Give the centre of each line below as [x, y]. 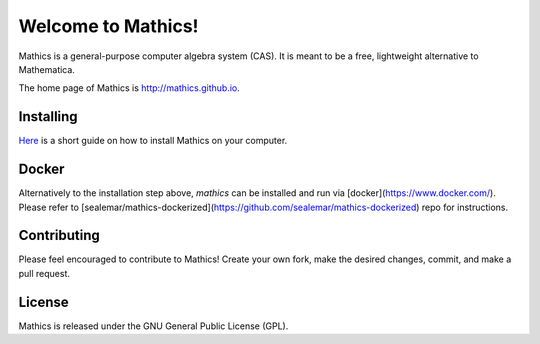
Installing [48, 116]
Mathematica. [46, 69]
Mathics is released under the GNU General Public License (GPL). [153, 326]
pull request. [44, 273]
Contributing [59, 235]
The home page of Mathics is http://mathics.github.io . [129, 88]
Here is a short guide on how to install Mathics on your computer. [153, 141]
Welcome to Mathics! [108, 26]
